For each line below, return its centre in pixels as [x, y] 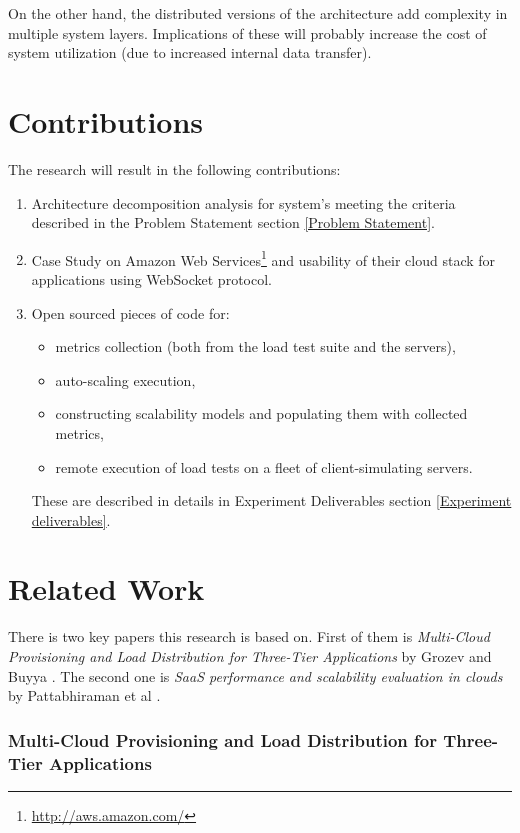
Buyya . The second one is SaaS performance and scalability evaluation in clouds [255, 675]
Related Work [106, 588]
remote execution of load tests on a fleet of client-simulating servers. [264, 466]
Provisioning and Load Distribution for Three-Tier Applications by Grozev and [250, 656]
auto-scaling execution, [125, 379]
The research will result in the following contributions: [174, 168]
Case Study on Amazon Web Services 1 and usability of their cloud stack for [263, 258]
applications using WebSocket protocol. [151, 278]
